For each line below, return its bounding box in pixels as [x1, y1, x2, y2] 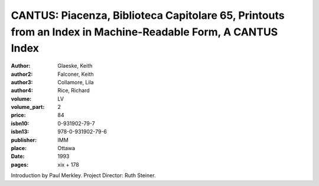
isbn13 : [11, 128, 30, 135]
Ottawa [57, 145, 76, 152]
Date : [11, 153, 25, 160]
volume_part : [11, 104, 45, 111]
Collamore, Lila [57, 78, 94, 85]
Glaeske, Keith [57, 62, 93, 69]
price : [11, 112, 26, 119]
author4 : [11, 87, 34, 94]
